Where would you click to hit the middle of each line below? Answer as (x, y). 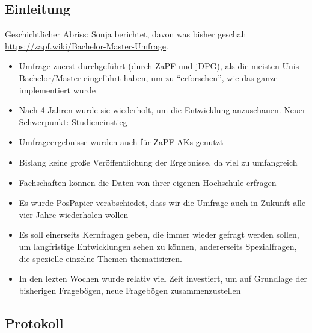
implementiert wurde (57, 89)
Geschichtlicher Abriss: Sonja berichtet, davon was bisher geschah (126, 34)
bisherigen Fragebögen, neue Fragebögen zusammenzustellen (130, 290)
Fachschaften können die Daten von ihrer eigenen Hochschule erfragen (148, 182)
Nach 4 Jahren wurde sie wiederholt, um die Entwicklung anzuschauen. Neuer (162, 110)
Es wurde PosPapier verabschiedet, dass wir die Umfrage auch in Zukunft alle (162, 203)
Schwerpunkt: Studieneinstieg (73, 121)
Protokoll (34, 322)
